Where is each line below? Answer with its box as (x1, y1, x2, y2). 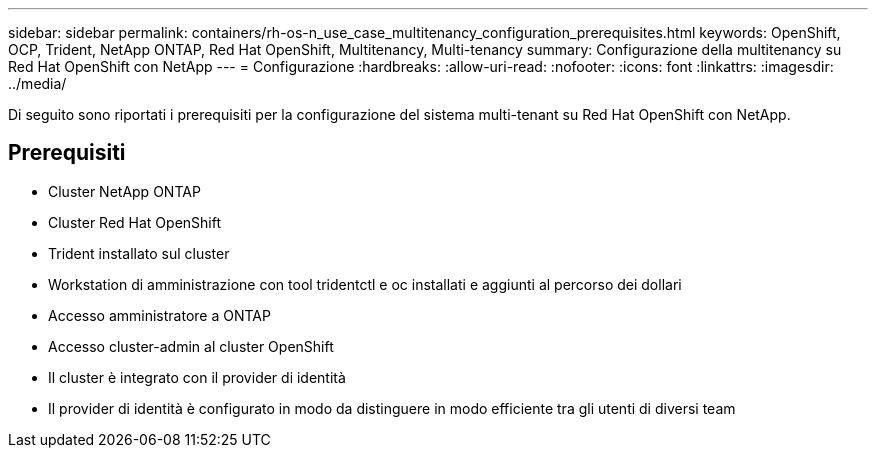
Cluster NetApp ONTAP (48, 182, 201, 200)
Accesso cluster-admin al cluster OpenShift (48, 337, 334, 355)
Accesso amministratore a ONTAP (48, 306, 271, 324)
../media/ (8, 75, 67, 92)
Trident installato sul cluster (48, 244, 230, 262)
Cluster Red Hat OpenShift (48, 213, 222, 231)
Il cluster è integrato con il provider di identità (48, 368, 346, 386)
